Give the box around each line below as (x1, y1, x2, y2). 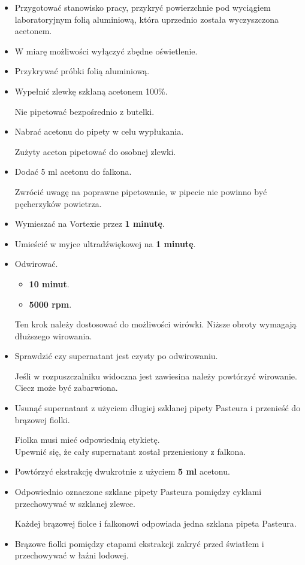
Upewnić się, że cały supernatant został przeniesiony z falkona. (14, 445, 246, 457)
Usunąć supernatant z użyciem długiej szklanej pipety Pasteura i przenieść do (14, 402, 301, 414)
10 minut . (29, 277, 70, 290)
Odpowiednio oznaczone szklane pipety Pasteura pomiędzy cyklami (14, 485, 262, 498)
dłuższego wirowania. (14, 329, 92, 342)
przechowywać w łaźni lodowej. (14, 549, 129, 561)
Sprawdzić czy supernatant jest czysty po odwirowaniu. (14, 350, 218, 362)
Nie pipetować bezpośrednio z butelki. (14, 105, 155, 117)
